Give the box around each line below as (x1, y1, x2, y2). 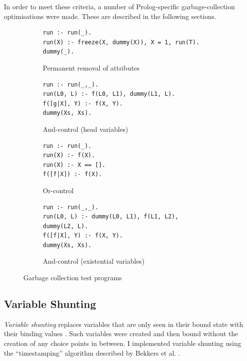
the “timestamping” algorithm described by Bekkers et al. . (4, 347, 180, 358)
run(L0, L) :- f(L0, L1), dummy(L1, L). (43, 90, 176, 98)
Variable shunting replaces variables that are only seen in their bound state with (4, 319, 243, 329)
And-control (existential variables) (43, 256, 145, 266)
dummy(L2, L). (43, 222, 88, 230)
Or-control (43, 185, 74, 195)
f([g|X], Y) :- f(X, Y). (43, 100, 123, 107)
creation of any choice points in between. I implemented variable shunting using (4, 338, 241, 348)
